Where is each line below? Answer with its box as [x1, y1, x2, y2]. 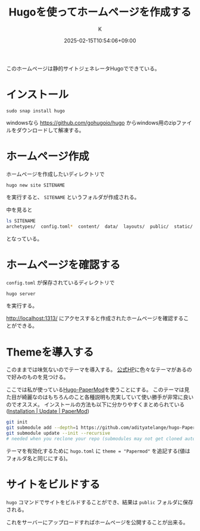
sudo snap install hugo [6, 108, 65, 114]
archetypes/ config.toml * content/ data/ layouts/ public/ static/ [6, 224, 193, 230]
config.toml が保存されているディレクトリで [6, 279, 115, 286]
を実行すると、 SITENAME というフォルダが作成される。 [6, 193, 140, 200]
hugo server [6, 291, 36, 297]
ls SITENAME [6, 218, 36, 224]
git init [6, 419, 28, 425]
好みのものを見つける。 [11, 373, 69, 381]
